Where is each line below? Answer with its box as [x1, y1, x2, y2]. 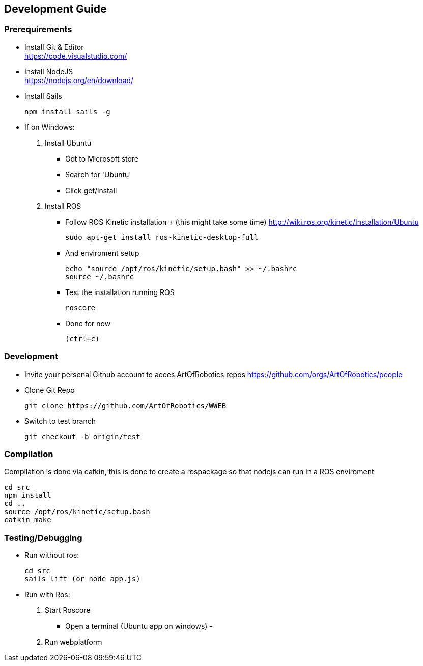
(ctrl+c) [65, 334, 100, 343]
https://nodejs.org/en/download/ [24, 75, 134, 85]
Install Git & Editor [24, 42, 84, 51]
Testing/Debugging [4, 532, 82, 543]
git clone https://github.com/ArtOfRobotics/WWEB [24, 401, 227, 410]
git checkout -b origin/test [24, 432, 140, 441]
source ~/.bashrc [65, 272, 134, 281]
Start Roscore [45, 606, 91, 615]
